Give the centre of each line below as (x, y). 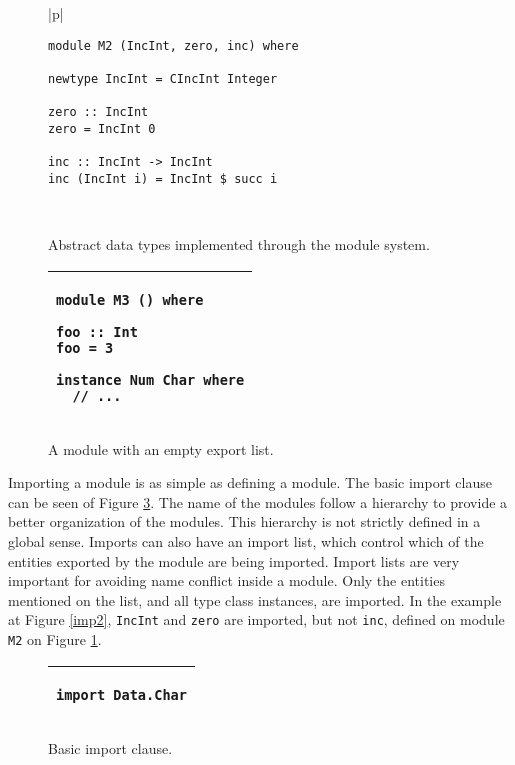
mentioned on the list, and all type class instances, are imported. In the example (255, 599)
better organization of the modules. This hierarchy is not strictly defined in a (244, 521)
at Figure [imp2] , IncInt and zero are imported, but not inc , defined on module (256, 619)
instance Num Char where (150, 379)
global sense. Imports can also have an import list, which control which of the (246, 541)
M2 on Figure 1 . (55, 639)
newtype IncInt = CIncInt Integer (163, 78)
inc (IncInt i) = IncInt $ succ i (163, 178)
